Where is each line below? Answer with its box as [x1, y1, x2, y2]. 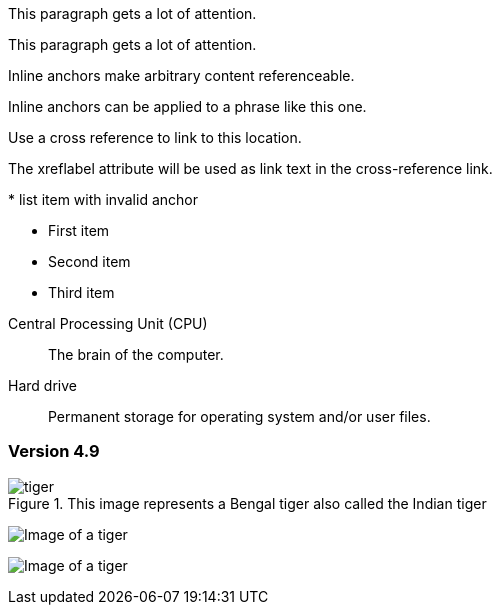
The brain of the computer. [48, 346, 224, 363]
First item [48, 222, 110, 239]
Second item [48, 253, 131, 270]
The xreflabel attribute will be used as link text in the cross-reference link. [8, 160, 493, 177]
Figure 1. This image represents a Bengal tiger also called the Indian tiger [8, 494, 487, 512]
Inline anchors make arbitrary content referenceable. [8, 67, 355, 84]
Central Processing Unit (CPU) [8, 315, 208, 332]
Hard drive [8, 377, 77, 394]
